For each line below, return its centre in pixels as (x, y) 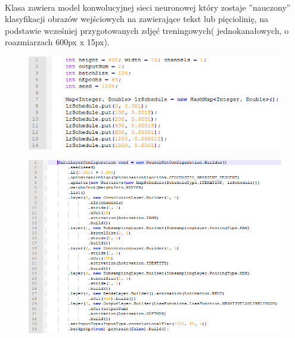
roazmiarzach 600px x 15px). (57, 42)
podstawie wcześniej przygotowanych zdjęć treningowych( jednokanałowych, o (147, 30)
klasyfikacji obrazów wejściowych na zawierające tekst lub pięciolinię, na (137, 19)
